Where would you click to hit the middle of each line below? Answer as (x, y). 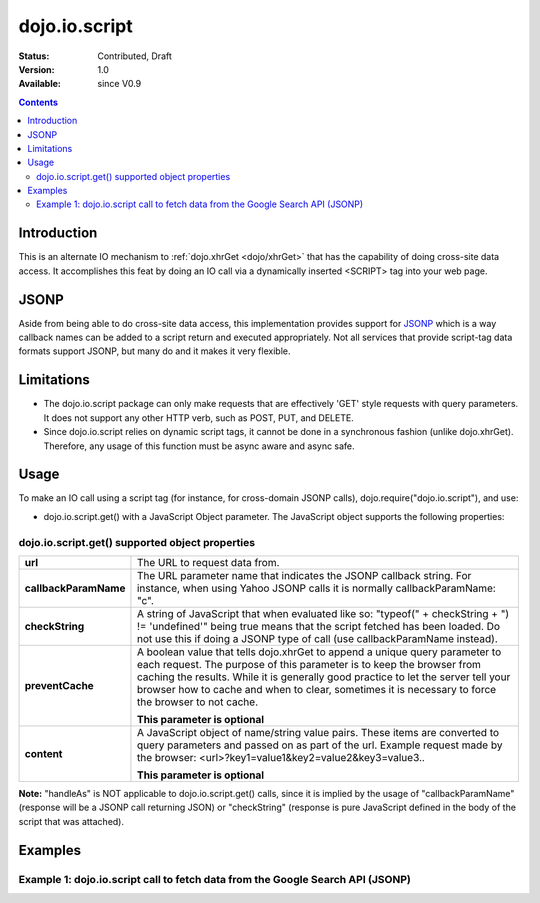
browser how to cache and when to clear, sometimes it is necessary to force (316, 689)
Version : (36, 69)
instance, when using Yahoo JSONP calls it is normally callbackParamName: (316, 588)
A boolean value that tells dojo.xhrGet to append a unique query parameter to (319, 652)
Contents (38, 102)
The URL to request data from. (208, 562)
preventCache (59, 685)
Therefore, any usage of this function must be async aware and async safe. (199, 446)
